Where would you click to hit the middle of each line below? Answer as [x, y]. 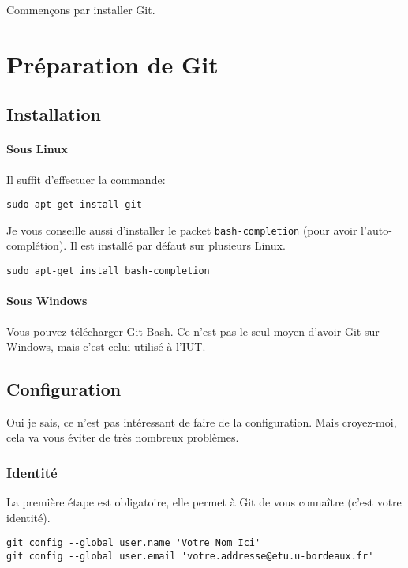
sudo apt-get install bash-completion [108, 271]
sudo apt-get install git [74, 205]
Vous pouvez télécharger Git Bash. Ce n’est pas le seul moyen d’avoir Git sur [193, 331]
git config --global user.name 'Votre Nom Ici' [134, 543]
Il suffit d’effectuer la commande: [86, 179]
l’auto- [376, 229]
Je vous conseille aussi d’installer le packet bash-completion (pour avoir [182, 229]
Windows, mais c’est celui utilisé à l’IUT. [106, 346]
